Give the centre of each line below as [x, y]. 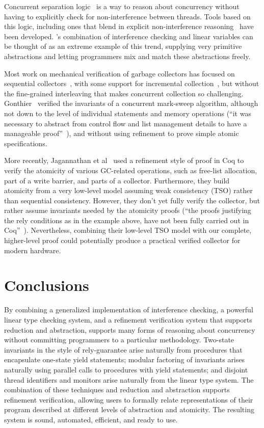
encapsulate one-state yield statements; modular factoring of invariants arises [125, 359]
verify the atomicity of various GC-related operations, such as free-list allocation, [131, 170]
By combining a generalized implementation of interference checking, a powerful [129, 310]
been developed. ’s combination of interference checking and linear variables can [129, 36]
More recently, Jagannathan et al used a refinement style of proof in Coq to [124, 160]
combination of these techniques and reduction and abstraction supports [117, 390]
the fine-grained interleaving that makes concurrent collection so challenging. [124, 93]
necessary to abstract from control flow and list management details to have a [126, 123]
